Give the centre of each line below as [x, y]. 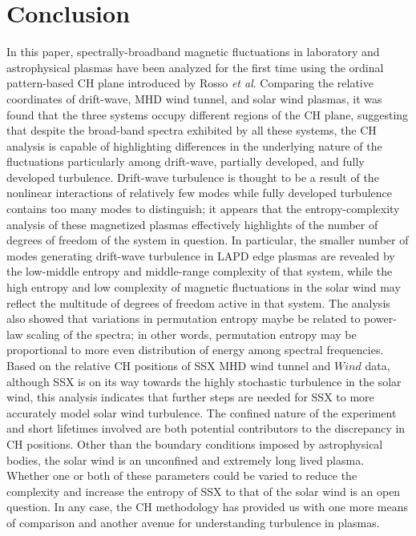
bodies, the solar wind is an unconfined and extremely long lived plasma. [186, 459]
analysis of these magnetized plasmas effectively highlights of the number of [192, 224]
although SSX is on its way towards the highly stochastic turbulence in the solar [204, 381]
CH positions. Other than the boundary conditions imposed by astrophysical [195, 443]
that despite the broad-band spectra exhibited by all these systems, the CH [192, 130]
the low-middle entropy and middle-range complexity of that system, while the [200, 271]
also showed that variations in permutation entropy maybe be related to [184, 318]
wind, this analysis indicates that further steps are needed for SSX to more [190, 397]
